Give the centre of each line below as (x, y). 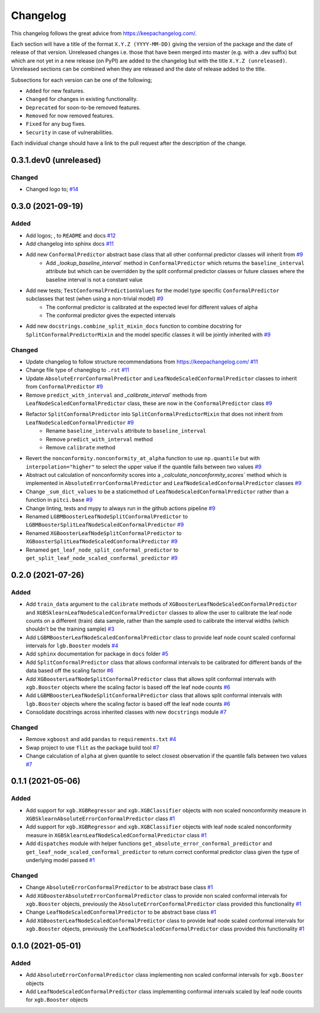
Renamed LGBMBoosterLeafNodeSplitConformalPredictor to (107, 517)
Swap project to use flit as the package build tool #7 (92, 748)
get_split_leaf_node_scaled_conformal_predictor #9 (102, 558)
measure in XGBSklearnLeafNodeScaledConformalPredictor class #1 (116, 835)
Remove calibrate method (81, 447)
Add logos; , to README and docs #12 (71, 235)
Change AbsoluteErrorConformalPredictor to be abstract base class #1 (119, 887)
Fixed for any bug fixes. (56, 124)
